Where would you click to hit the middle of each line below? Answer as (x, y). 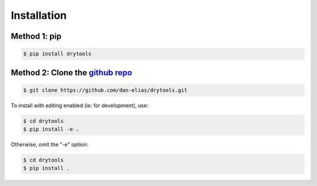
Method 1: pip (36, 36)
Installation (39, 15)
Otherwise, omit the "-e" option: (50, 145)
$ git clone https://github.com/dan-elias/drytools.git (105, 90)
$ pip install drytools (58, 54)
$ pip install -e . (51, 129)
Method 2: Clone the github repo (71, 73)
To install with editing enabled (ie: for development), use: (80, 105)
